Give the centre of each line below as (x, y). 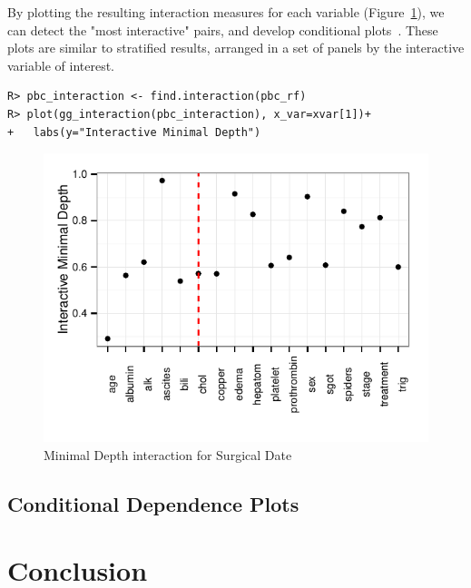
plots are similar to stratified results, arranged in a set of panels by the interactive (236, 48)
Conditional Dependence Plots (153, 503)
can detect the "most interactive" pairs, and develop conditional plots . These (223, 29)
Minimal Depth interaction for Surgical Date (168, 454)
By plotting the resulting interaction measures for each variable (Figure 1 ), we (226, 12)
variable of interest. (61, 65)
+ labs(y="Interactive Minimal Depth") (134, 132)
